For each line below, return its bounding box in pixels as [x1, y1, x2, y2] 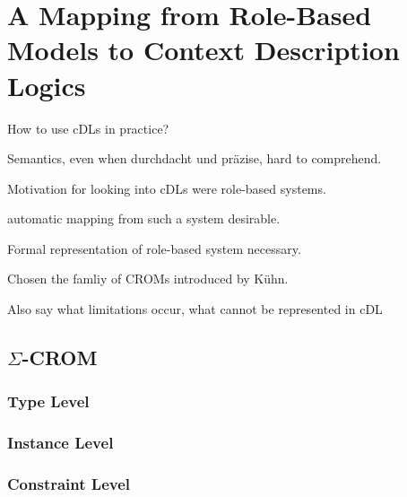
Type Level [7, 390, 90, 413]
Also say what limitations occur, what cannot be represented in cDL [7, 300, 383, 318]
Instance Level [7, 432, 114, 454]
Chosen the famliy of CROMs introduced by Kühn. [7, 269, 289, 288]
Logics [7, 66, 86, 103]
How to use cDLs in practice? [7, 118, 169, 137]
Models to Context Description [7, 31, 400, 68]
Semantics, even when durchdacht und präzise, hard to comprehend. [7, 149, 382, 168]
